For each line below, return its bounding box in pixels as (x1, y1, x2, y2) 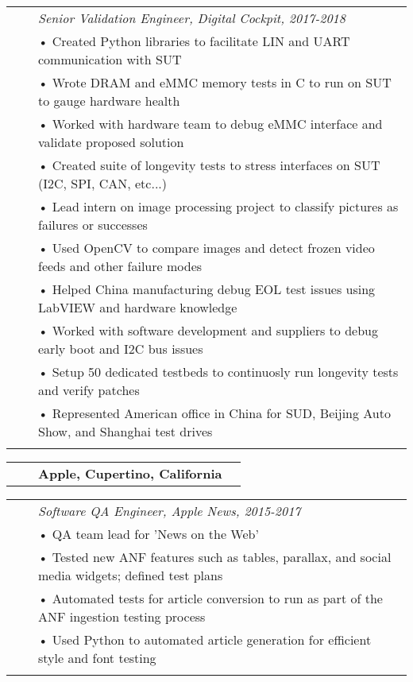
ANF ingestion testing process (38, 607, 206, 626)
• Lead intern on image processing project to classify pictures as (38, 197, 399, 215)
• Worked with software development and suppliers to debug (38, 321, 378, 339)
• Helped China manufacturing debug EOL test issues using (38, 280, 376, 298)
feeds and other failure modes (38, 257, 203, 275)
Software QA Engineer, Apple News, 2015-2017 (38, 502, 301, 520)
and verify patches (38, 381, 140, 399)
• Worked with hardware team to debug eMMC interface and (38, 114, 383, 133)
